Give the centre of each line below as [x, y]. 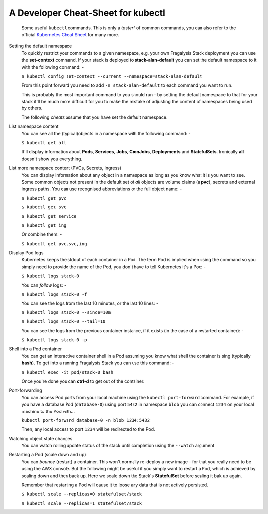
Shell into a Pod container [35, 349]
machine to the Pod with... [48, 411]
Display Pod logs [26, 253]
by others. [32, 108]
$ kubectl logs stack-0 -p [54, 340]
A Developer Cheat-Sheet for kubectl [87, 13]
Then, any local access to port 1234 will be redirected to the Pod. [89, 429]
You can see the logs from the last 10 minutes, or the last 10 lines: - [90, 303]
